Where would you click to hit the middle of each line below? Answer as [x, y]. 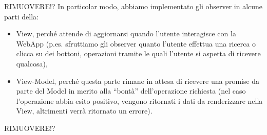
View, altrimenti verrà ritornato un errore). [84, 111]
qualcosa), [32, 63]
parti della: [21, 16]
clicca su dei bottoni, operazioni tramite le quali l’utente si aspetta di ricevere [138, 53]
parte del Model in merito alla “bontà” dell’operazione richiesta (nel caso [131, 91]
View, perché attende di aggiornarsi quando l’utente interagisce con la [126, 33]
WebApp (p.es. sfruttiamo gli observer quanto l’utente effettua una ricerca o [136, 43]
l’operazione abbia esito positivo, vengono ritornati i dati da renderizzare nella [139, 100]
